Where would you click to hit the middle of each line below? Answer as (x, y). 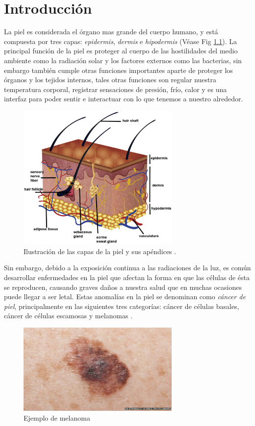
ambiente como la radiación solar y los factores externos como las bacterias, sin (123, 60)
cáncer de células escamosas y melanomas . (68, 316)
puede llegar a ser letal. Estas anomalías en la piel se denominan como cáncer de (125, 296)
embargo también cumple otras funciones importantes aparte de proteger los (118, 70)
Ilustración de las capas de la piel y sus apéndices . (100, 251)
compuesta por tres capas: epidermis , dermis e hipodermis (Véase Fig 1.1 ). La (121, 41)
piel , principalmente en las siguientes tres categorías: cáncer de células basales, (122, 306)
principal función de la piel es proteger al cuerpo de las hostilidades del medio (121, 51)
